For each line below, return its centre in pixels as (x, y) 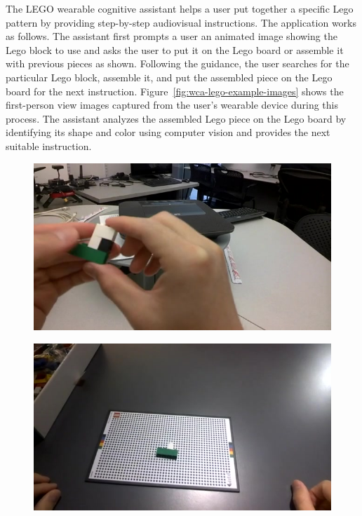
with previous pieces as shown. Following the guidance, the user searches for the (177, 63)
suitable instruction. (49, 145)
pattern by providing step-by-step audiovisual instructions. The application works (181, 22)
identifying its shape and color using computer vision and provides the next (168, 132)
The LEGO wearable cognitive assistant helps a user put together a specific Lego (180, 8)
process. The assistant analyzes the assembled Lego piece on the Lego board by (176, 118)
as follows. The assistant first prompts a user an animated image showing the (172, 36)
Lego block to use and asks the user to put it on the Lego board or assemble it (175, 49)
